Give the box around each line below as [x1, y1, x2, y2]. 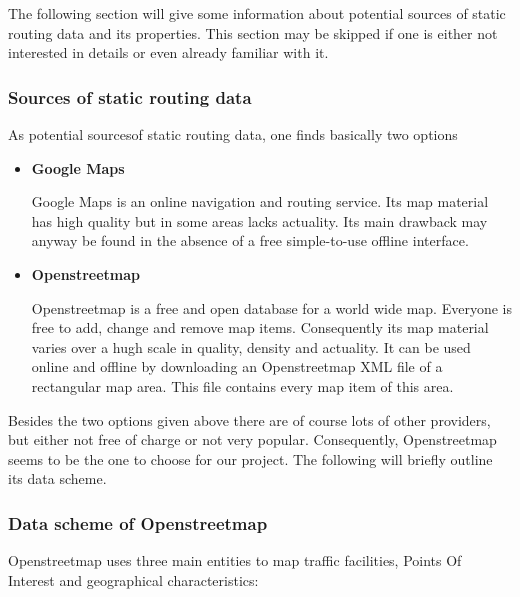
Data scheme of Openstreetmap [8, 510, 268, 535]
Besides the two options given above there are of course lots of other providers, [8, 409, 491, 430]
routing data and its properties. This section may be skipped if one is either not [8, 22, 498, 43]
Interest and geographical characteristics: [8, 569, 259, 590]
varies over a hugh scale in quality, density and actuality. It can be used [31, 336, 471, 357]
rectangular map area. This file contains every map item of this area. [31, 375, 454, 396]
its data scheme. [8, 468, 107, 489]
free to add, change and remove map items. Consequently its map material [31, 317, 489, 338]
